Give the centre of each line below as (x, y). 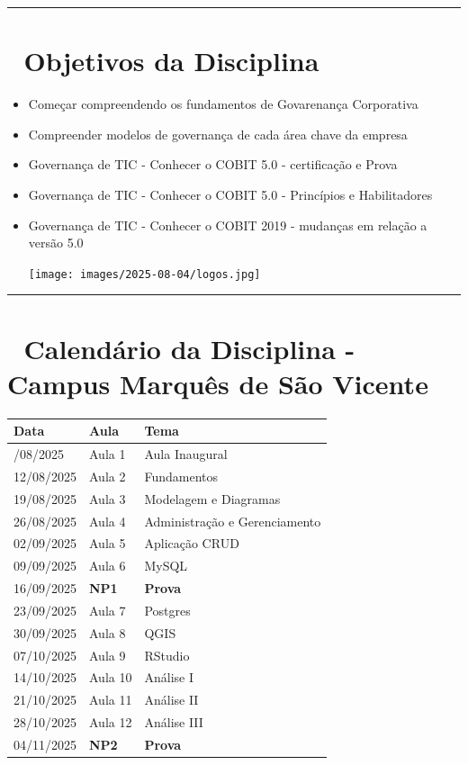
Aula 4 (108, 521)
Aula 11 (111, 700)
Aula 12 (111, 722)
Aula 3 (108, 498)
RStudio (167, 655)
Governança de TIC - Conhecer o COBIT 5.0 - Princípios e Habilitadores (230, 194)
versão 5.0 (56, 243)
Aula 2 (108, 476)
